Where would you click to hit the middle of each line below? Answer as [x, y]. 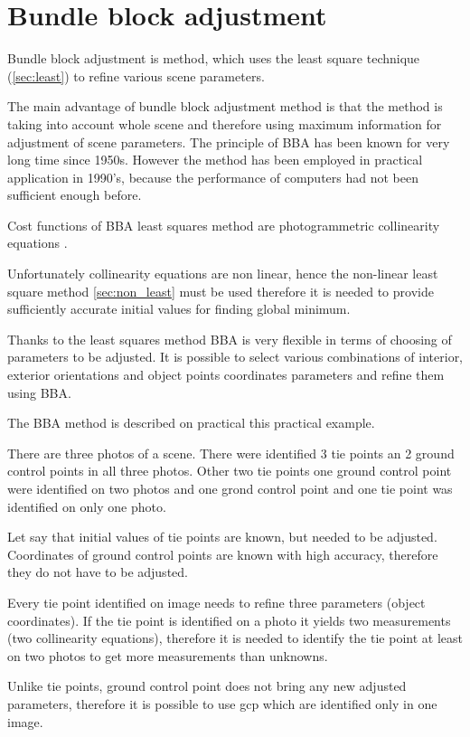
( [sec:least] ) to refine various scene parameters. [136, 76]
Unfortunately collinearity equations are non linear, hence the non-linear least [223, 274]
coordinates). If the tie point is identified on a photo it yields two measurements [229, 620]
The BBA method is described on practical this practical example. [191, 423]
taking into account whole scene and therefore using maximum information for [225, 123]
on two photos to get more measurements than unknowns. [168, 655]
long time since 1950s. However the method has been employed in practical [215, 160]
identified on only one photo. [87, 506]
